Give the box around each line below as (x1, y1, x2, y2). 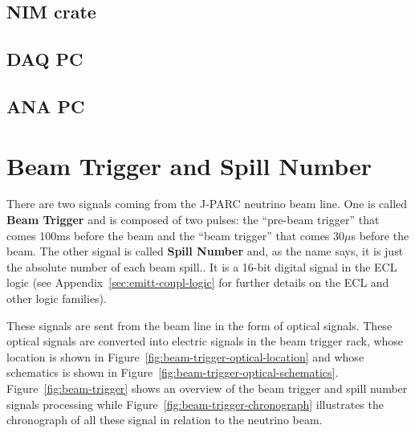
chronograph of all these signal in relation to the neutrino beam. (6, 411, 323, 428)
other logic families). (6, 290, 107, 307)
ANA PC (6, 93, 85, 118)
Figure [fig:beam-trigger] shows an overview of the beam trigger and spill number (6, 380, 408, 396)
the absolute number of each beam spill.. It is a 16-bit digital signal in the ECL (6, 258, 397, 275)
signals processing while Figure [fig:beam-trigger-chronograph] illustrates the (6, 395, 384, 412)
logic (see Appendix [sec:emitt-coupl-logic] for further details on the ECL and (6, 274, 389, 291)
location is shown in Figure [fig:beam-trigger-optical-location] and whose (6, 348, 364, 365)
